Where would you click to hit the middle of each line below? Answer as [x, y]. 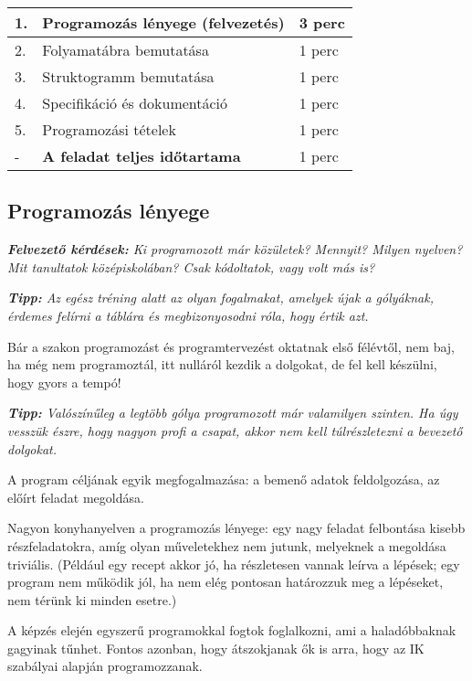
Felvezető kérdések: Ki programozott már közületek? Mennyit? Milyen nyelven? [235, 249]
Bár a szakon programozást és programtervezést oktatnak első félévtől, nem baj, [231, 346]
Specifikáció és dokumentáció [135, 103]
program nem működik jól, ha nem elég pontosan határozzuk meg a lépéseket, [226, 582]
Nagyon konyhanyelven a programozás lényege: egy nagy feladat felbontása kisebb [236, 528]
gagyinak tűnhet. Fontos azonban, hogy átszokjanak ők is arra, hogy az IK [216, 648]
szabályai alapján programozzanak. [105, 666]
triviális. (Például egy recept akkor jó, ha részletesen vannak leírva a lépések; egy [234, 564]
